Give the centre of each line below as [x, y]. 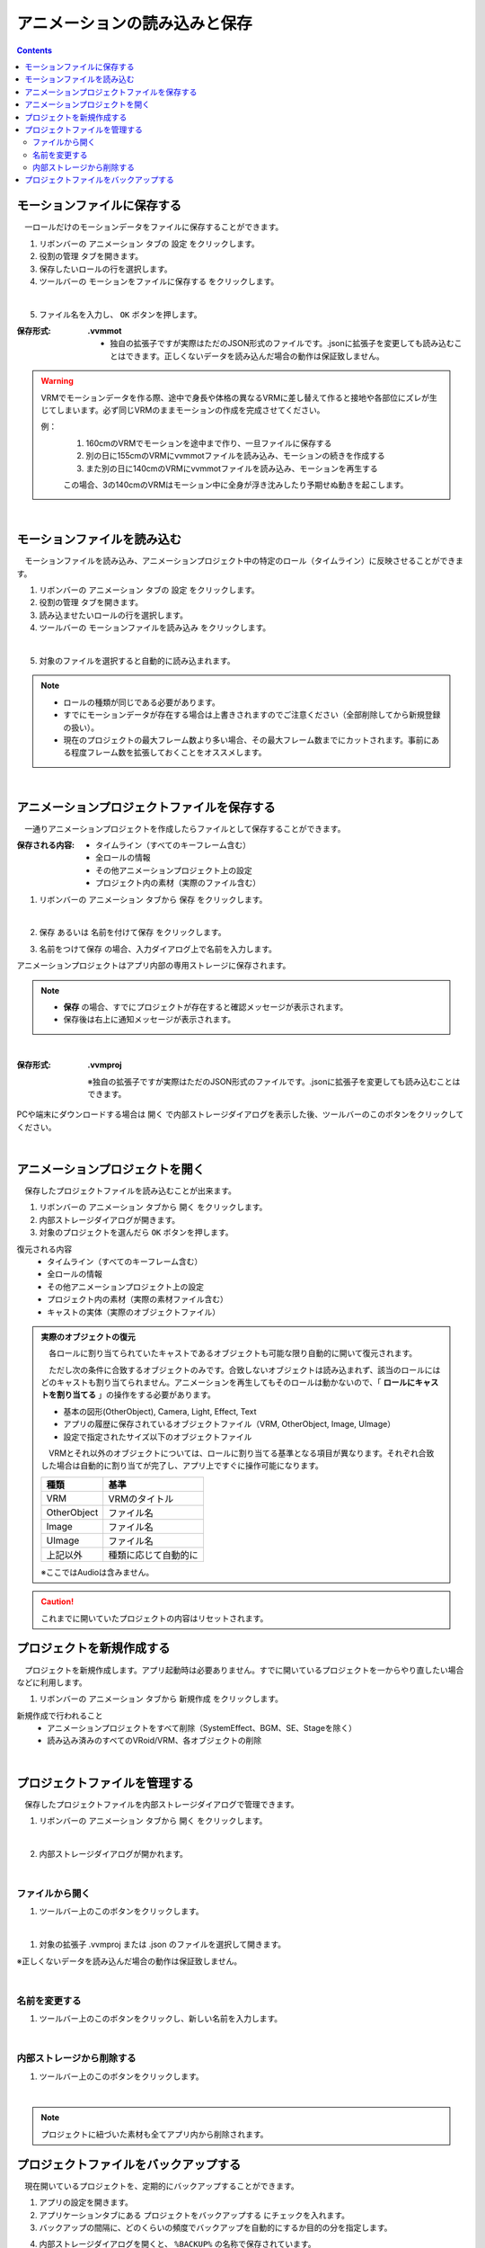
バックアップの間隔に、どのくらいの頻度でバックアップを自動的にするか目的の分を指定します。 [216, 2227]
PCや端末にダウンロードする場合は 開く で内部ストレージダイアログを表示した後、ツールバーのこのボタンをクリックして [240, 1114]
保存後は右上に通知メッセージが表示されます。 [150, 1020]
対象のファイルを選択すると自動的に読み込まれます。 [137, 661]
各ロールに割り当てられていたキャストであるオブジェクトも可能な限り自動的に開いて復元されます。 [233, 1353]
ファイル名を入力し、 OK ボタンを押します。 [120, 314]
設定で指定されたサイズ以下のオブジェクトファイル [158, 1436]
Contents [35, 50]
